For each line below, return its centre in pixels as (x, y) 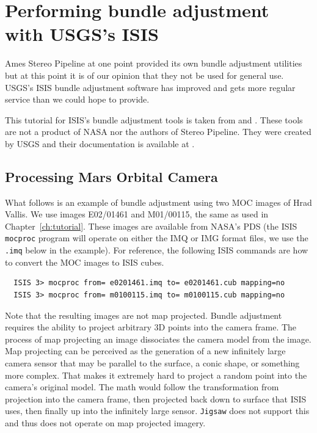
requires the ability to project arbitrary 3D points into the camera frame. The (151, 327)
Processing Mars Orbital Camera (111, 176)
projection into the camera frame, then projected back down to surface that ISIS (156, 398)
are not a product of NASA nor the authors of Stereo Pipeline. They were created (158, 132)
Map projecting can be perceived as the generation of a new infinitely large (145, 351)
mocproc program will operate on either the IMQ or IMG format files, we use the (157, 238)
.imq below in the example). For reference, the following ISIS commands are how (157, 250)
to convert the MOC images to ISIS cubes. (85, 262)
